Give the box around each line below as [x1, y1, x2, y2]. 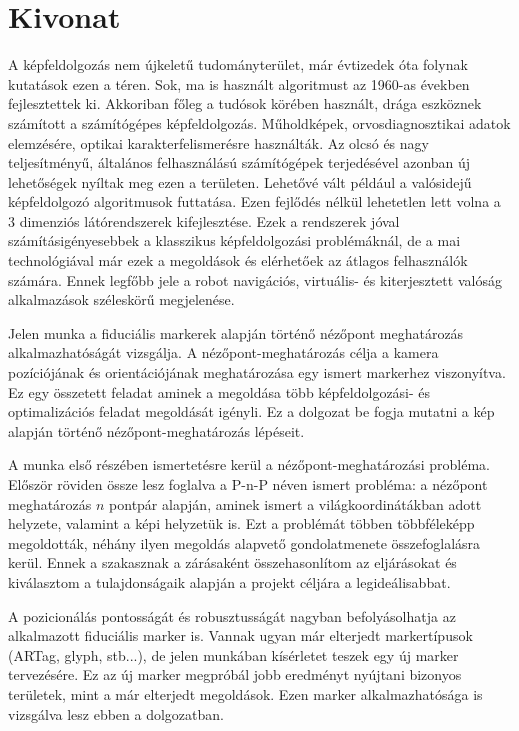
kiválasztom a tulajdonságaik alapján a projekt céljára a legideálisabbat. [8, 571, 451, 592]
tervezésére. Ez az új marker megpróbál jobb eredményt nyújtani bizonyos [8, 664, 462, 685]
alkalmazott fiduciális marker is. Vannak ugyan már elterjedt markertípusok [8, 625, 473, 646]
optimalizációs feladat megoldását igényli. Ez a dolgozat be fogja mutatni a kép [8, 401, 495, 422]
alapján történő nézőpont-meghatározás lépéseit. [8, 420, 305, 441]
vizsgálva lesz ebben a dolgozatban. [8, 703, 224, 724]
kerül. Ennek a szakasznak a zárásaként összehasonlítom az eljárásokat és [8, 552, 457, 573]
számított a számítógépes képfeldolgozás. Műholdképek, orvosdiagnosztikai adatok [8, 112, 511, 133]
